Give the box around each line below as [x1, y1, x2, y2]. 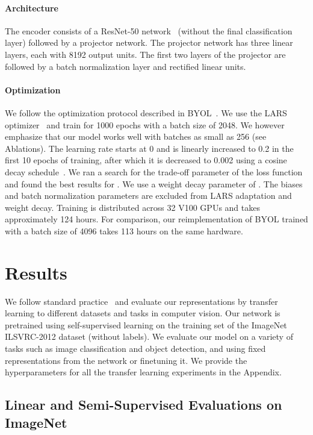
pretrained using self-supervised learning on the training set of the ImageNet [5, 318, 287, 331]
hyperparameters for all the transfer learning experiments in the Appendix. [5, 366, 282, 378]
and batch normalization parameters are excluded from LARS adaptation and [5, 189, 292, 202]
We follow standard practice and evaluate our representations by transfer [5, 295, 278, 307]
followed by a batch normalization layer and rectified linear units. [5, 60, 246, 72]
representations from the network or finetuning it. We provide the [5, 354, 247, 366]
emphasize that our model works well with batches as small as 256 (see [5, 130, 267, 143]
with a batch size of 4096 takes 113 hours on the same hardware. [5, 224, 243, 237]
